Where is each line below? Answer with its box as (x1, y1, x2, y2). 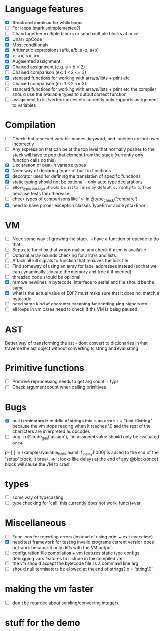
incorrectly (12, 141, 34, 147)
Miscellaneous (5, 517, 66, 529)
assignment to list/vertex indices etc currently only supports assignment (12, 96, 158, 102)
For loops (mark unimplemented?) (12, 25, 81, 31)
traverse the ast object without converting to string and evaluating (5, 345, 139, 351)
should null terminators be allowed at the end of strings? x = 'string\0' (12, 566, 153, 572)
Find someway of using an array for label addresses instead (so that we (12, 263, 157, 269)
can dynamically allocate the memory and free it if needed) (12, 269, 132, 275)
